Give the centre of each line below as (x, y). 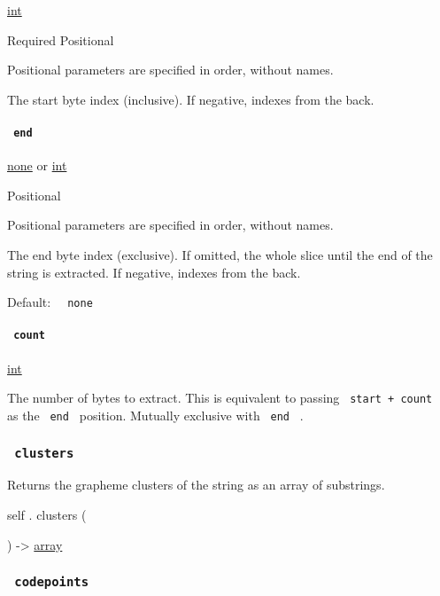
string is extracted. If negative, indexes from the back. (154, 272)
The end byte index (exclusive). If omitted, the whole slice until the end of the (220, 255)
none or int (37, 165)
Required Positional (61, 39)
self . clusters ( (47, 514)
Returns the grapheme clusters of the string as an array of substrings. (196, 485)
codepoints (52, 582)
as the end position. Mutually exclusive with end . (155, 415)
